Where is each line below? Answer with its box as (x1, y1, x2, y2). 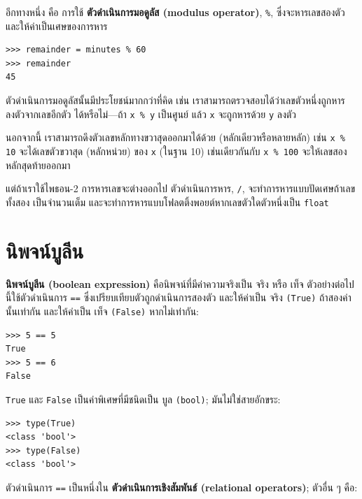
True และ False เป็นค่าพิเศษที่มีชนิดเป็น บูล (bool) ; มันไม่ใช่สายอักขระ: (6, 391, 281, 406)
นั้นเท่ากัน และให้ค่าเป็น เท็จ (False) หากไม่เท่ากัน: (6, 303, 199, 318)
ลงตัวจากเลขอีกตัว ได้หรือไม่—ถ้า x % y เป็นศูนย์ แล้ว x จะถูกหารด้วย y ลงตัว (6, 106, 297, 121)
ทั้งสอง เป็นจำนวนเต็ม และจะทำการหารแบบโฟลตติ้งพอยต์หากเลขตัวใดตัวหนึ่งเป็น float (6, 194, 329, 209)
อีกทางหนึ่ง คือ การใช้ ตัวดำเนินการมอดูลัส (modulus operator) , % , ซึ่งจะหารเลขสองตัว (6, 5, 345, 19)
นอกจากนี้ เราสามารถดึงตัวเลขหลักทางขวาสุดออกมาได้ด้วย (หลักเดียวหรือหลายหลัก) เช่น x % (6, 130, 345, 145)
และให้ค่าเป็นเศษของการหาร (6, 18, 108, 33)
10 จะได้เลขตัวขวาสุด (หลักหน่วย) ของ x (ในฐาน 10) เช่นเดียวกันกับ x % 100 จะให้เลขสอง (6, 143, 347, 158)
